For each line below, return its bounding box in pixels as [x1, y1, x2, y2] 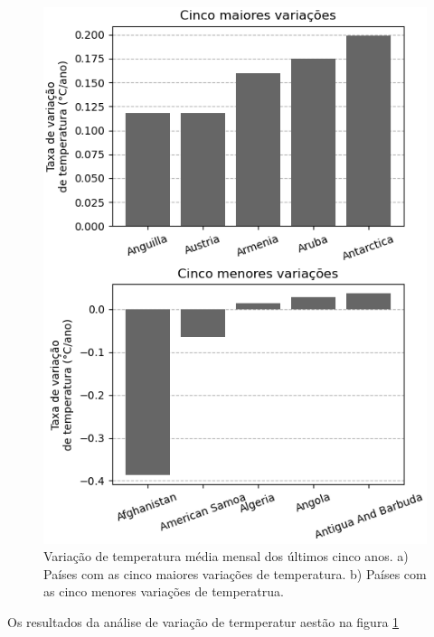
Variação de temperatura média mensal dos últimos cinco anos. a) [43, 547, 409, 566]
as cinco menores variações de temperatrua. [43, 582, 284, 601]
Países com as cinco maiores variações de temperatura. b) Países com [43, 564, 427, 583]
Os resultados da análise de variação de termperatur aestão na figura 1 [7, 612, 400, 631]
